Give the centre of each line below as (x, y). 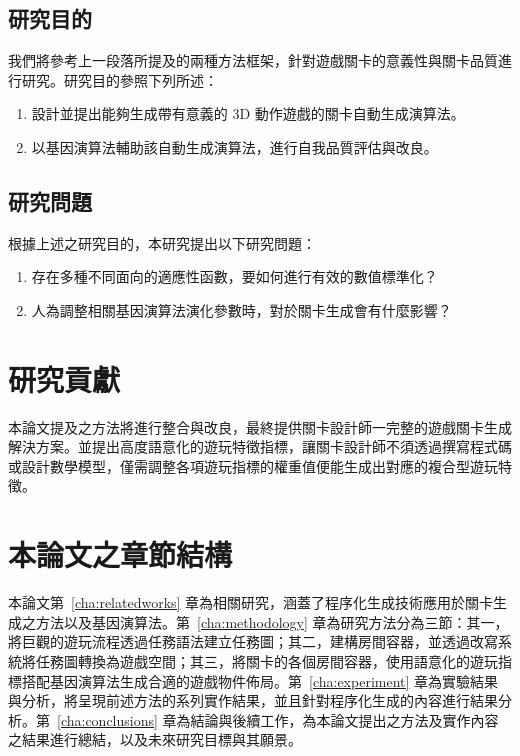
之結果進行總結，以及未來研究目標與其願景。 (155, 739)
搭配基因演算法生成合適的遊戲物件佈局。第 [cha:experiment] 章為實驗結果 (260, 680)
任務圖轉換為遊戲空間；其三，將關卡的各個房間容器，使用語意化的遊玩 (266, 660)
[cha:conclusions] (107, 719)
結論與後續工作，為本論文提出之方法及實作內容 (344, 719)
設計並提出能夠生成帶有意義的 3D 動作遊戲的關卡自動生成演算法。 (248, 113)
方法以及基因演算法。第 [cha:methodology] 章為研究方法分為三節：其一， (272, 621)
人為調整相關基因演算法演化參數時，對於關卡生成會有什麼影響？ (241, 309)
